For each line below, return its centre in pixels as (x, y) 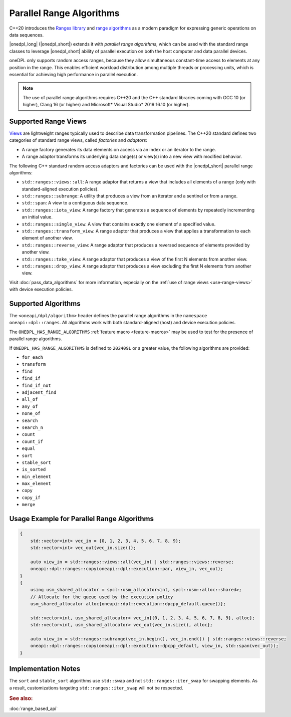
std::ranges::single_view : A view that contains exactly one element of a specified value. (119, 224)
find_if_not (36, 385)
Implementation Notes (45, 669)
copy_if (31, 498)
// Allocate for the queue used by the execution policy (102, 597)
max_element (36, 484)
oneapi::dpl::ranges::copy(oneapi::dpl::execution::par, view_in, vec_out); (127, 569)
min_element (36, 476)
